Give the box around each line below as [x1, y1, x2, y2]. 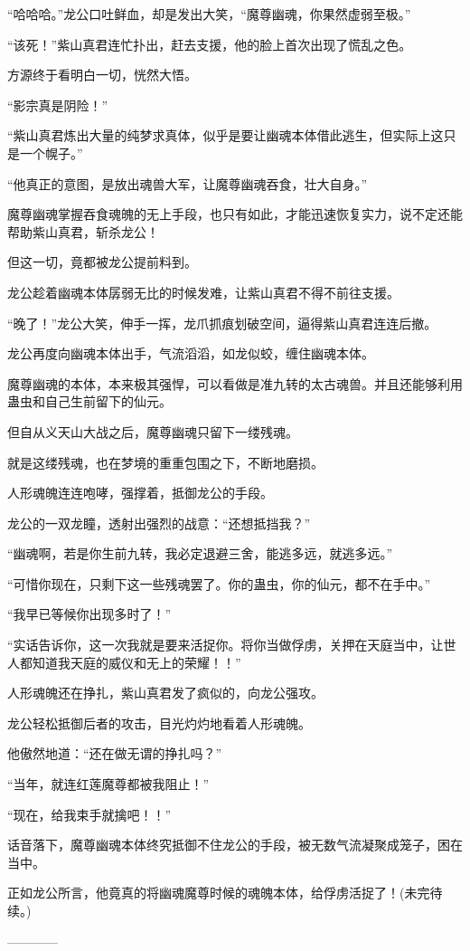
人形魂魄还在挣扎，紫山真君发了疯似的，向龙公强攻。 [7, 683, 324, 702]
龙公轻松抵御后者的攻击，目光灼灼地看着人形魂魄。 [7, 713, 311, 732]
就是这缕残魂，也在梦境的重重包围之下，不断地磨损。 [7, 452, 324, 471]
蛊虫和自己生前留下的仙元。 [7, 392, 172, 411]
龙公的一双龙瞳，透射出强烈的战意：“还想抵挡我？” [7, 513, 311, 532]
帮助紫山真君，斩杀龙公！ [7, 222, 159, 241]
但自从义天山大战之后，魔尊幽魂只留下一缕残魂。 [7, 422, 298, 441]
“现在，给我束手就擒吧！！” [7, 804, 172, 823]
